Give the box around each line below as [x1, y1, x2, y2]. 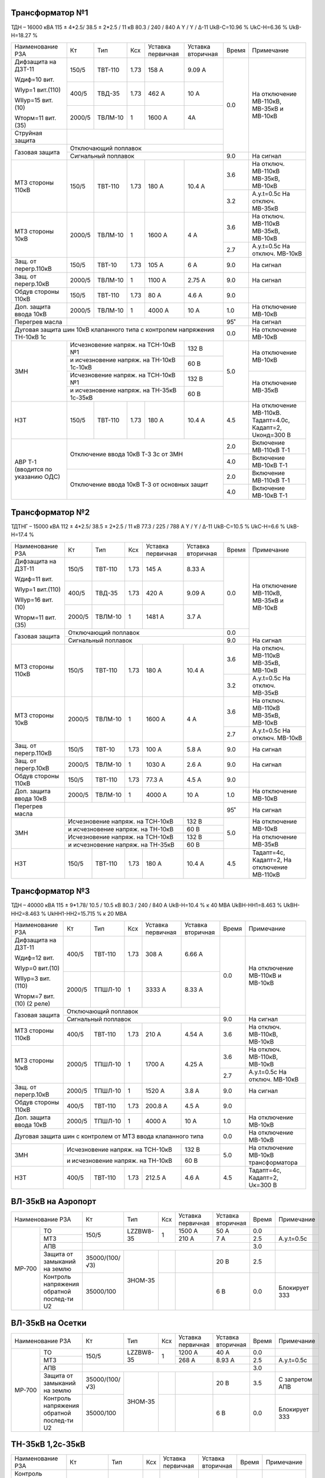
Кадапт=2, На [252, 855, 292, 864]
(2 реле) [27, 999, 51, 1007]
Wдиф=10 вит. [14, 76, 55, 84]
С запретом [278, 1375, 313, 1383]
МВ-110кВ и [248, 971, 282, 980]
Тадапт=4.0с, [252, 416, 290, 424]
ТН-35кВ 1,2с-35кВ [11, 1440, 86, 1450]
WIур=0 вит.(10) [14, 964, 60, 972]
